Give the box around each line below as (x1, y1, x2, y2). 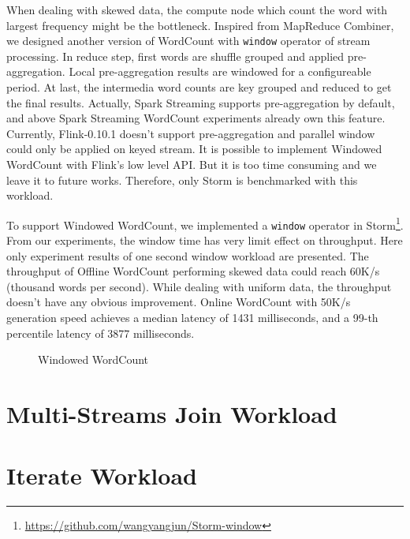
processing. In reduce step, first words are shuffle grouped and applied (6, 47, 345, 64)
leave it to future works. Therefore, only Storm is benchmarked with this (6, 171, 358, 188)
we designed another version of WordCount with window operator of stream (6, 32, 371, 49)
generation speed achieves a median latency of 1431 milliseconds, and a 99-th (6, 309, 378, 326)
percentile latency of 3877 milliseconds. (6, 324, 195, 341)
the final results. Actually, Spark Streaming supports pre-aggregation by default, (6, 94, 395, 110)
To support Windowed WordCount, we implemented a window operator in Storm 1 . (6, 214, 404, 233)
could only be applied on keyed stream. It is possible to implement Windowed (6, 140, 382, 157)
